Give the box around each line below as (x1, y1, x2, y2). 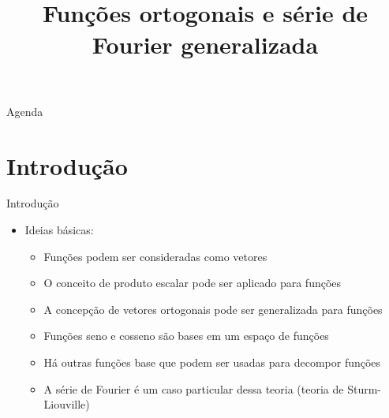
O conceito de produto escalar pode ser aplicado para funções (43, 274, 342, 291)
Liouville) (43, 396, 90, 412)
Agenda (6, 103, 43, 119)
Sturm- (347, 380, 381, 397)
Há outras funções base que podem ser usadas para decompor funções (43, 354, 381, 371)
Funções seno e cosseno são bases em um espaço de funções (43, 327, 329, 344)
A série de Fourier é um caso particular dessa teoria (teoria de (43, 380, 344, 397)
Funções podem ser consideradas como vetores (43, 248, 267, 264)
